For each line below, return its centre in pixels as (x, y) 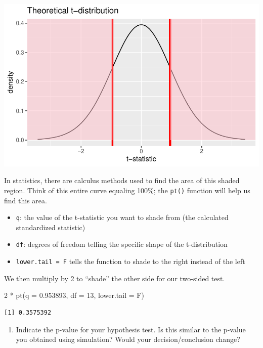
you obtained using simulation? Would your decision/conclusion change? (128, 339)
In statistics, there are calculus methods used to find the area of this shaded (122, 180)
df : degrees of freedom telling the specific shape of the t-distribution (122, 244)
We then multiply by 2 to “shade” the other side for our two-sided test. (115, 278)
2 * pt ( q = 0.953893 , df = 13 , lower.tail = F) (74, 295)
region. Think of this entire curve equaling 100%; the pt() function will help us (127, 190)
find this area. (26, 200)
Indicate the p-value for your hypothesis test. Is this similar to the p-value (131, 329)
